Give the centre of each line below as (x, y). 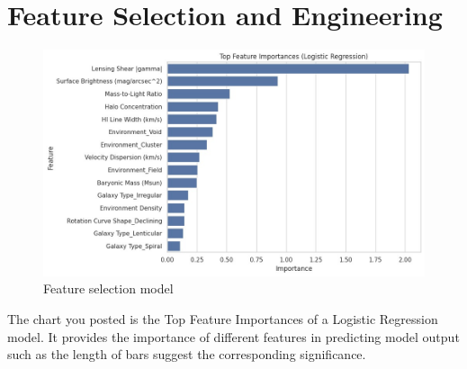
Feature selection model (108, 288)
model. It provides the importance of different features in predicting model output (233, 336)
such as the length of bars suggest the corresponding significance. (187, 354)
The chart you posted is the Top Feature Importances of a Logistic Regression (223, 318)
